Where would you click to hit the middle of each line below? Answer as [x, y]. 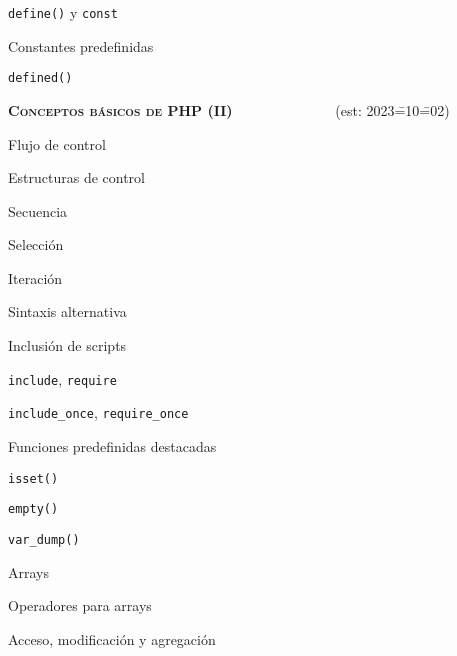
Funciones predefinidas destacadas [112, 445]
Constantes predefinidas [81, 45]
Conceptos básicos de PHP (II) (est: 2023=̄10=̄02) [229, 109]
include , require [62, 378]
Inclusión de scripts [67, 345]
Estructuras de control [76, 177]
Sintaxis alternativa [67, 311]
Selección [36, 244]
